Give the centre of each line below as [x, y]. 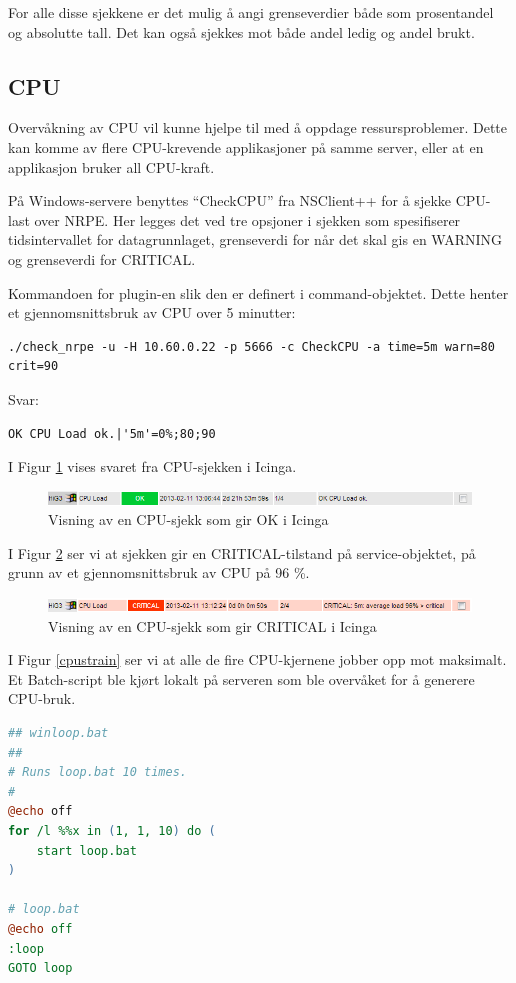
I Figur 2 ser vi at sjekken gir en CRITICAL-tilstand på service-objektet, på [242, 552]
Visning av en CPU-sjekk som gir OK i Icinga [188, 519]
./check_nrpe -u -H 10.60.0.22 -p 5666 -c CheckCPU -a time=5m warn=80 [251, 346]
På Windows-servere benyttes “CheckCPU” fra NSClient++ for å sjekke [229, 200]
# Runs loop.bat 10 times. [97, 772]
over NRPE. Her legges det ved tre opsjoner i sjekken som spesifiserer [247, 219]
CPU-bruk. [42, 698]
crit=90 [33, 366]
